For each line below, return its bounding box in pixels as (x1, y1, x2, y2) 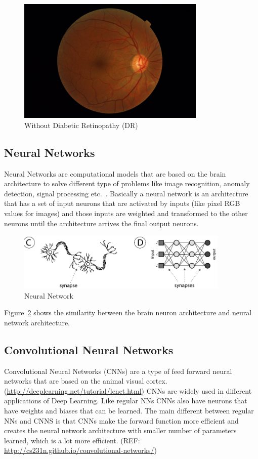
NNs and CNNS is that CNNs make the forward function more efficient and (4, 415, 239, 426)
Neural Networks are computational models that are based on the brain (4, 168, 226, 179)
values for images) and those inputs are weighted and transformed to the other (4, 208, 248, 218)
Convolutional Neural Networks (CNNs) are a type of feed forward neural (4, 365, 232, 376)
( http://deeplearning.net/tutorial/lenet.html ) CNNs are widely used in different (4, 385, 252, 396)
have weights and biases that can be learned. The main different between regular (4, 405, 254, 415)
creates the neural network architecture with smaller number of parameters (4, 425, 237, 436)
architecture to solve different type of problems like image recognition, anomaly (4, 178, 250, 189)
